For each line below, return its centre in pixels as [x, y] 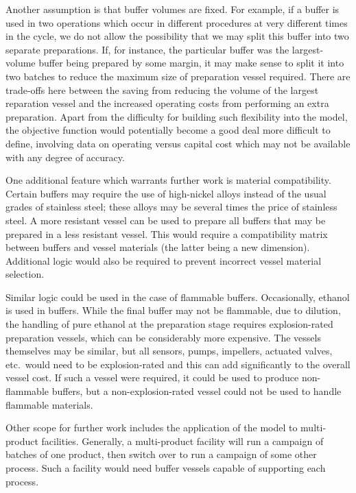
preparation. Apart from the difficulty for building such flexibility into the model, [177, 116]
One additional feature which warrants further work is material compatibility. [168, 180]
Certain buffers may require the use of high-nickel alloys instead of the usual [166, 193]
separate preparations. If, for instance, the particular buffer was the [147, 49]
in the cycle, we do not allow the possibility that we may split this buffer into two [177, 36]
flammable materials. [49, 404]
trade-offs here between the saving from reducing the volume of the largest [162, 89]
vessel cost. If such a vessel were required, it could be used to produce [152, 377]
